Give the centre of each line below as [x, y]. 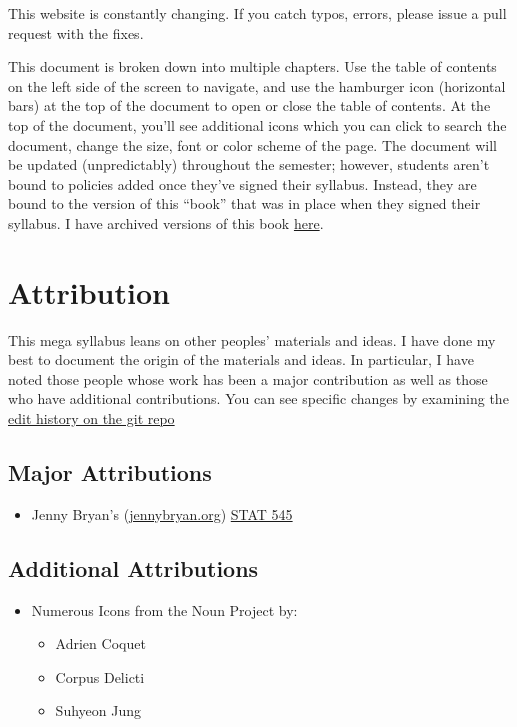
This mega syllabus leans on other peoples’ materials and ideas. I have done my [252, 339]
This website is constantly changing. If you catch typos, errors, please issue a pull [257, 13]
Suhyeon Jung [98, 710]
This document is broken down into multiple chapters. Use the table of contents [252, 66]
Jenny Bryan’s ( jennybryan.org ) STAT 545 [162, 513]
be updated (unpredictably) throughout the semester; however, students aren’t [249, 164]
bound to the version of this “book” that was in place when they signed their [244, 203]
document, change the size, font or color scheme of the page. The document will [253, 144]
